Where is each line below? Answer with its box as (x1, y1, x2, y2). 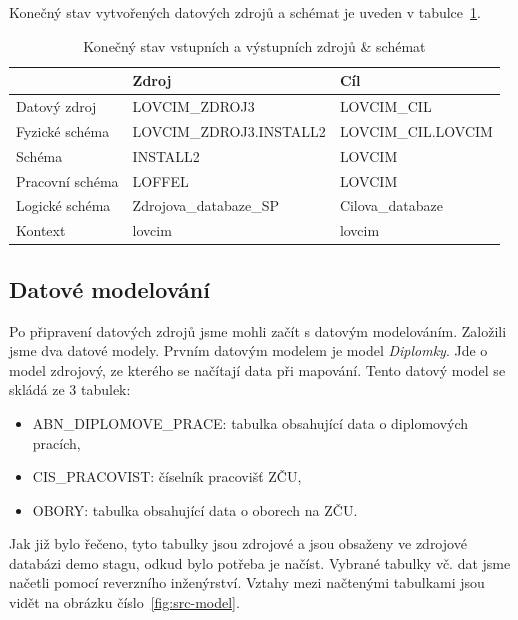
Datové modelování (9, 273, 210, 304)
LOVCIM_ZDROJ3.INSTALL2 (132, 120, 326, 141)
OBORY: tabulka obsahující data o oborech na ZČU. (32, 499, 358, 520)
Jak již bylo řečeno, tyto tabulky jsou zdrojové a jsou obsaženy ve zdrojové (9, 533, 467, 554)
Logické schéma (16, 195, 111, 216)
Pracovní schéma (16, 170, 119, 191)
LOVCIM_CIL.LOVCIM (339, 120, 493, 141)
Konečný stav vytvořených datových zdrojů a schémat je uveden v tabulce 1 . (9, 2, 481, 22)
